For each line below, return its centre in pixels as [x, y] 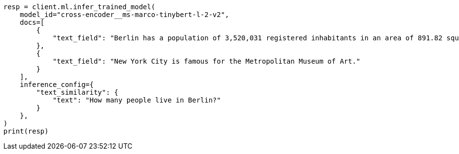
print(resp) [26, 131]
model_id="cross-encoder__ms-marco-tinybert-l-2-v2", [124, 15]
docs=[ [32, 22]
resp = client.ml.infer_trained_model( [79, 7]
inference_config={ [57, 85]
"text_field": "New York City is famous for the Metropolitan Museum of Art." [207, 61]
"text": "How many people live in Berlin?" [137, 100]
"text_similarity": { [77, 92]
